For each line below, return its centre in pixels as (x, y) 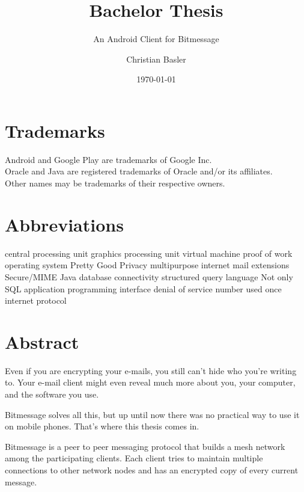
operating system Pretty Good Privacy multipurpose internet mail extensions (147, 265)
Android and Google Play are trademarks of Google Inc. (108, 159)
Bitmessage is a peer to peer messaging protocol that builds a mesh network (145, 446)
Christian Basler (156, 59)
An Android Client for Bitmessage (156, 39)
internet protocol (36, 300)
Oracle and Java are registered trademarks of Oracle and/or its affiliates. (139, 171)
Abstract (42, 341)
